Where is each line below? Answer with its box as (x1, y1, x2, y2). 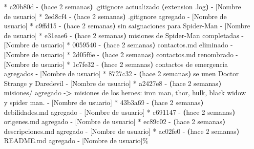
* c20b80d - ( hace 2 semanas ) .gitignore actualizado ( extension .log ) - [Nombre (4, 1, 241, 11)
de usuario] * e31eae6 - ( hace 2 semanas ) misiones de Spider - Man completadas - (4, 30, 244, 40)
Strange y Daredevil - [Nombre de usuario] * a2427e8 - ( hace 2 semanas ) (4, 78, 222, 88)
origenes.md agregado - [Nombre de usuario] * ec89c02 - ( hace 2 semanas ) (4, 116, 226, 127)
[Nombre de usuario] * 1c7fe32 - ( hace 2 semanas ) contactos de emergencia (4, 59, 228, 69)
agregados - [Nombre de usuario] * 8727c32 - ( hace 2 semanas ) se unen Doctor (4, 68, 239, 79)
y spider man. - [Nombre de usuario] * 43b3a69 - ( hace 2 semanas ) (4, 97, 204, 107)
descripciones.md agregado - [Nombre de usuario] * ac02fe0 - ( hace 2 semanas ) (4, 126, 240, 136)
